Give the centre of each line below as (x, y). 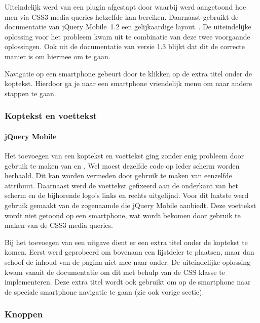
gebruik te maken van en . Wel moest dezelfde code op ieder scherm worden (122, 165)
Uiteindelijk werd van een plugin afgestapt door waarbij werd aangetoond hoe (125, 7)
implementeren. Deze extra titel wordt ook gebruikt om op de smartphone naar (128, 282)
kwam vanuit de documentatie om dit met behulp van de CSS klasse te (115, 272)
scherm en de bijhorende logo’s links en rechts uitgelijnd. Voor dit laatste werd (127, 195)
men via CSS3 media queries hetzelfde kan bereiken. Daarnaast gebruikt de (122, 16)
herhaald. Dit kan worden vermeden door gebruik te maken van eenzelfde (118, 175)
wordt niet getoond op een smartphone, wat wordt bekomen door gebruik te (123, 215)
